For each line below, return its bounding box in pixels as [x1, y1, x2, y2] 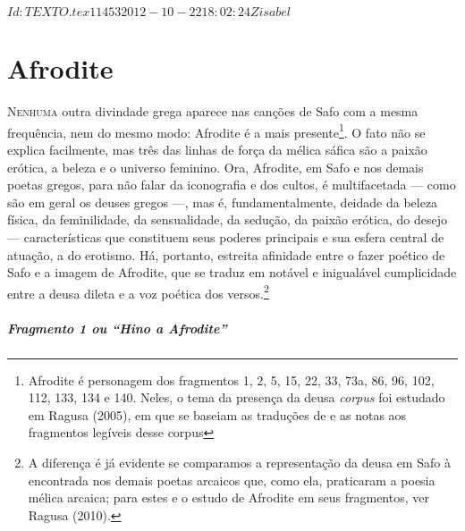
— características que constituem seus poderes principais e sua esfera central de [7, 227, 444, 246]
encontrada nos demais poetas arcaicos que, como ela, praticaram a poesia [28, 470, 435, 489]
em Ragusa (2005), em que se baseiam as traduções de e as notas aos [28, 405, 407, 424]
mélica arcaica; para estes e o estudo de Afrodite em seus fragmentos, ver [28, 488, 429, 507]
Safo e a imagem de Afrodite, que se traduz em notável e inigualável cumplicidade [7, 263, 457, 282]
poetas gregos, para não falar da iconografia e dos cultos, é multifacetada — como [7, 175, 456, 194]
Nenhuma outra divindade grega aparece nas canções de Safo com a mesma [7, 102, 418, 121]
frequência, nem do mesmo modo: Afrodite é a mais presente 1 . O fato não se [7, 120, 426, 141]
